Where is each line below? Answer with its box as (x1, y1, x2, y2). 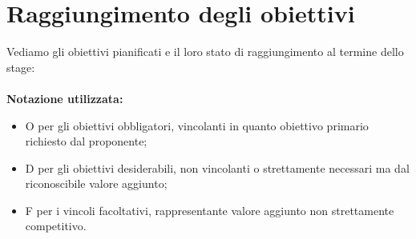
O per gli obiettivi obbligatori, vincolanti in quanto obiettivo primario (25, 117, 369, 133)
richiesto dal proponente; (25, 133, 147, 149)
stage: (6, 58, 35, 75)
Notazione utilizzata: (6, 90, 123, 106)
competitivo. (25, 217, 87, 234)
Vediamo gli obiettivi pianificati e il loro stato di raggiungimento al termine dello (6, 43, 404, 60)
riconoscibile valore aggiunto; (25, 175, 168, 192)
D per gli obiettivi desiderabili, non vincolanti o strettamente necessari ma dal (25, 159, 410, 176)
